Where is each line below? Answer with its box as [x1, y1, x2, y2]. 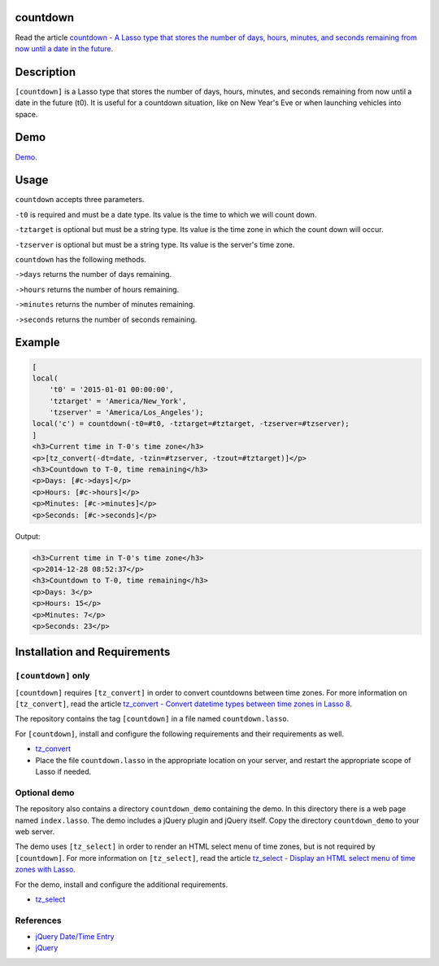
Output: [15, 531, 41, 541]
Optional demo [15, 787, 75, 798]
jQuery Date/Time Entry [35, 932, 115, 942]
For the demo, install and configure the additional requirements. [15, 880, 228, 889]
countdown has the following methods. [15, 254, 146, 264]
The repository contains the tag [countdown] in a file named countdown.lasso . [15, 714, 289, 724]
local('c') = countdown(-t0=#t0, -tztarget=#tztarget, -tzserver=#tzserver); [32, 419, 350, 428]
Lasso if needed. [35, 766, 92, 777]
